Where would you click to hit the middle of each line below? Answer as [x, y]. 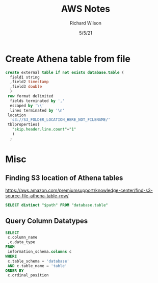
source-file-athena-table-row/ [37, 196]
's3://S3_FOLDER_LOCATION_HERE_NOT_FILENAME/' [60, 120]
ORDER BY [15, 271]
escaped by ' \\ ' [27, 106]
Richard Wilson [86, 23]
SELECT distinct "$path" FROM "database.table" [57, 205]
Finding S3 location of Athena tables [64, 178]
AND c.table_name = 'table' [37, 266]
